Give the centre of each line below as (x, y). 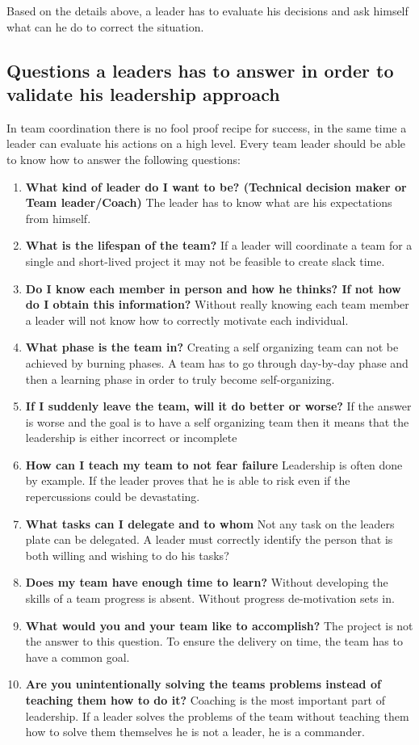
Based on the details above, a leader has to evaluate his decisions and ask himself (207, 11)
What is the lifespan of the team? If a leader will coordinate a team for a (219, 245)
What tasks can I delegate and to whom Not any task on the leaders (210, 523)
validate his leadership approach (143, 93)
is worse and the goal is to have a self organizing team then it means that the (217, 421)
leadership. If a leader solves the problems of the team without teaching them (217, 716)
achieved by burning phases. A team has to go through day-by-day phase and (217, 362)
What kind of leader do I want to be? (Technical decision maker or (216, 186)
